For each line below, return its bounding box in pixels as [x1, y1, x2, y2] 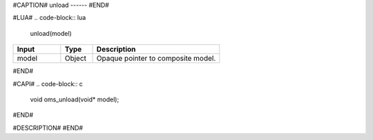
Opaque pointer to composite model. [96, 54, 216, 63]
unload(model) [30, 29, 72, 37]
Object [64, 54, 86, 63]
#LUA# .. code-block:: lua [12, 14, 86, 22]
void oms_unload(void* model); [30, 95, 119, 103]
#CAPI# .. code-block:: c [12, 79, 83, 88]
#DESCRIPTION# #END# [12, 123, 83, 132]
